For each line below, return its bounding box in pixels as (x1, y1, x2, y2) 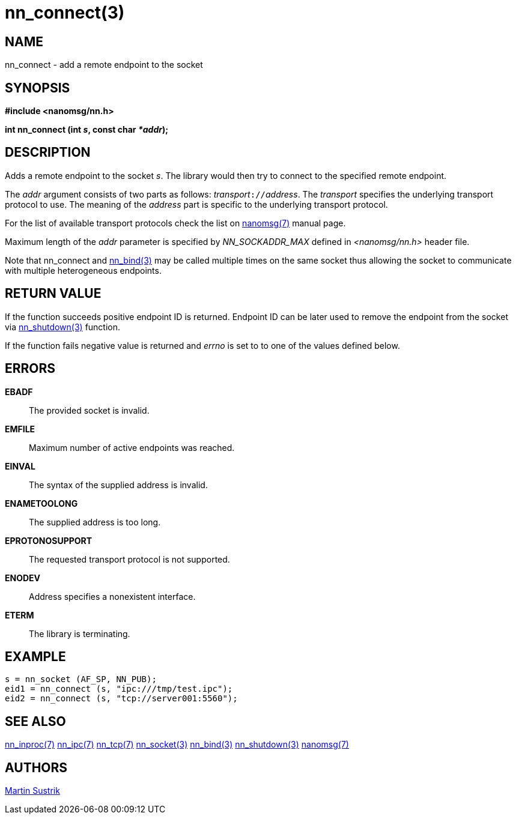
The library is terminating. (29, 628, 130, 639)
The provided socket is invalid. (29, 405, 150, 416)
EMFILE (5, 423, 35, 434)
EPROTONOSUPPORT (5, 535, 93, 546)
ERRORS (5, 361, 56, 376)
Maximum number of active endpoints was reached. (29, 442, 235, 453)
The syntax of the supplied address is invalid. (29, 479, 208, 490)
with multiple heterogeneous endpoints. (5, 265, 162, 276)
